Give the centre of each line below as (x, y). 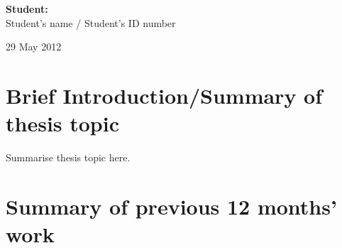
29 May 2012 (34, 47)
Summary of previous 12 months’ (171, 206)
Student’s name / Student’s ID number (91, 22)
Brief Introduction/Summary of (164, 95)
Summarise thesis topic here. (68, 157)
